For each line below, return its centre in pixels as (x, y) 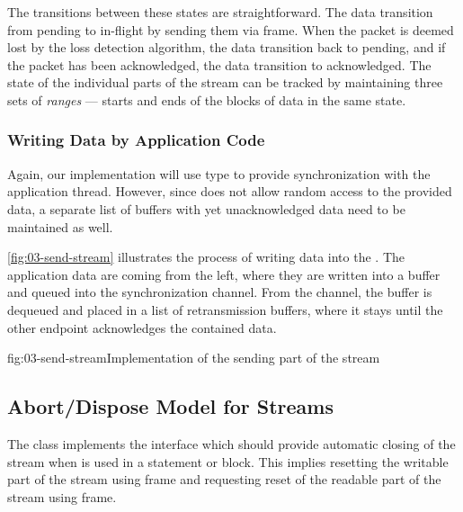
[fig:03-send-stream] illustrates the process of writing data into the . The (206, 257)
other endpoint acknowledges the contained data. (142, 327)
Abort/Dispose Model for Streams (170, 406)
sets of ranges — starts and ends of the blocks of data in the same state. (207, 99)
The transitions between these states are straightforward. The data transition (220, 12)
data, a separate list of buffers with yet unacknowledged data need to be (206, 208)
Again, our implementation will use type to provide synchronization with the (219, 173)
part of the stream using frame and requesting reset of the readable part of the (224, 479)
